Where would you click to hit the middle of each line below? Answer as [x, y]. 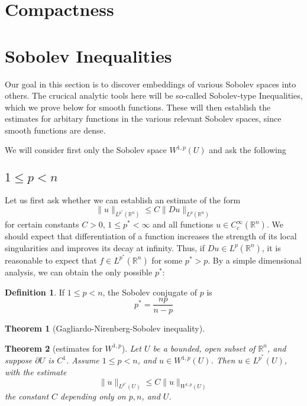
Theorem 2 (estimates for [54, 348]
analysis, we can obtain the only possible [79, 272]
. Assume [83, 360]
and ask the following [248, 150]
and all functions [183, 224]
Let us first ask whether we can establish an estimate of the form [123, 199]
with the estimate [36, 372]
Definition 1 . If [35, 292]
